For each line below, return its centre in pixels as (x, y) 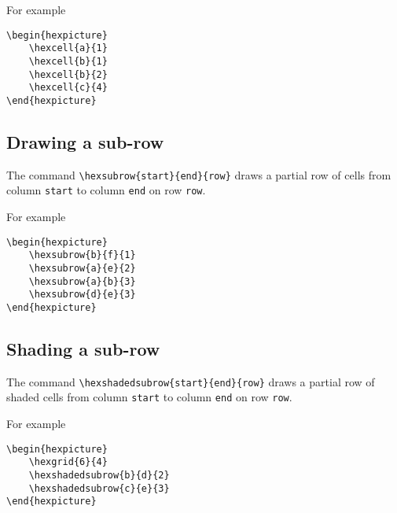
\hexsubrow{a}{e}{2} (82, 268)
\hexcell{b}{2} (68, 74)
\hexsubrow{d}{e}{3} (82, 295)
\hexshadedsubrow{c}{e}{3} (99, 488)
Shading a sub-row (83, 348)
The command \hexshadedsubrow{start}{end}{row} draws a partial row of (191, 381)
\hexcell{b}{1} (68, 61)
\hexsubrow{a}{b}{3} (82, 281)
